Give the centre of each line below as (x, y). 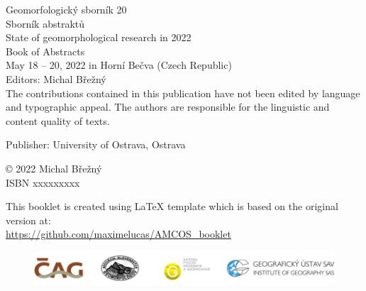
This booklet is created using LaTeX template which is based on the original (172, 206)
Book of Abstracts (45, 51)
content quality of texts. (58, 120)
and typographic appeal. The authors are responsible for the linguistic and (168, 107)
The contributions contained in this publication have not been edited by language (183, 93)
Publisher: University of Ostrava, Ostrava (96, 144)
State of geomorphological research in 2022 (99, 37)
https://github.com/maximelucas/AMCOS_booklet (118, 234)
